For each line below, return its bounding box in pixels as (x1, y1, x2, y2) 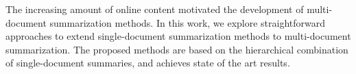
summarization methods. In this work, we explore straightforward (49, 15, 326, 29)
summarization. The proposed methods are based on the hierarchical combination (5, 42, 348, 56)
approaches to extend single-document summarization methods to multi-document (5, 29, 351, 43)
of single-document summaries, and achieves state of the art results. (5, 56, 290, 70)
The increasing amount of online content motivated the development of (5, 2, 304, 16)
